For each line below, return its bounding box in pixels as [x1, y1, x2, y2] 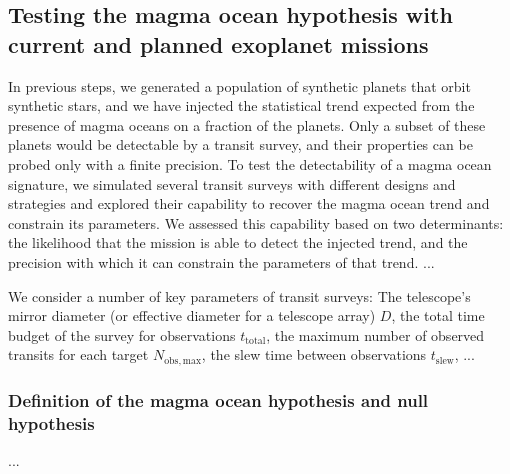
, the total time [391, 305, 485, 326]
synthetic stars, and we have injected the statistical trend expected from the [8, 95, 475, 116]
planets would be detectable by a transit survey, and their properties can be [8, 134, 473, 155]
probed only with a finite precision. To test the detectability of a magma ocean [8, 153, 492, 174]
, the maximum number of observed [266, 324, 485, 345]
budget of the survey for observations [8, 324, 236, 345]
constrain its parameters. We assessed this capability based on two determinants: [8, 212, 504, 233]
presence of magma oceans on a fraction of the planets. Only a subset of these [8, 114, 486, 135]
